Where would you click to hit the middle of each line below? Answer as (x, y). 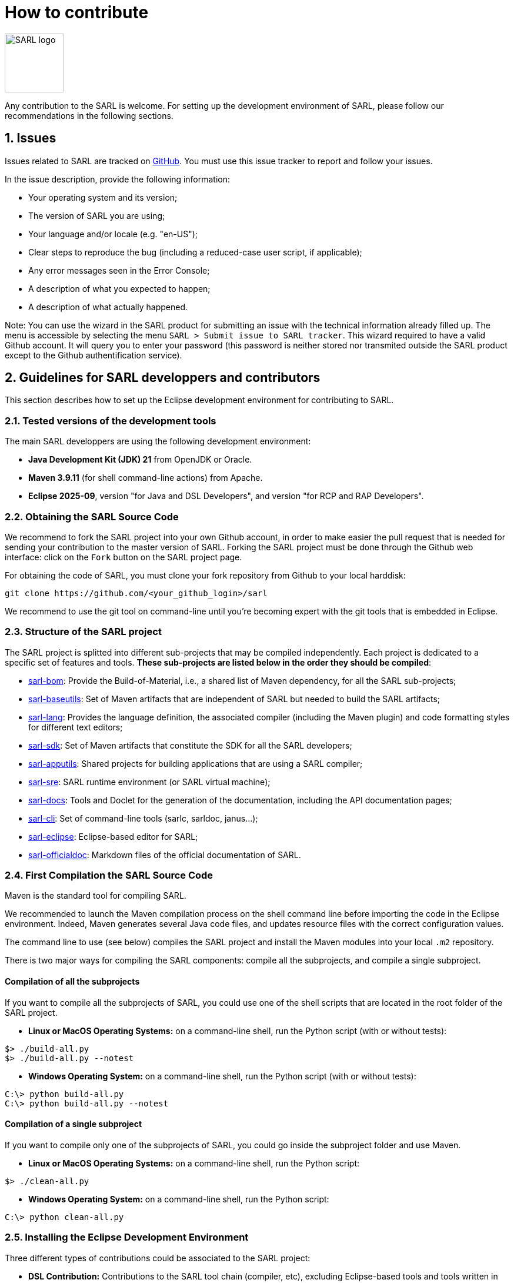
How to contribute (77, 12)
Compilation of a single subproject (74, 1124)
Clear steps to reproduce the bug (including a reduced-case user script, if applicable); (195, 252)
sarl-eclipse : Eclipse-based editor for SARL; (113, 836)
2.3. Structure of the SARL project (83, 632)
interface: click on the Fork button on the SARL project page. (124, 557)
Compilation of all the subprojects (72, 982)
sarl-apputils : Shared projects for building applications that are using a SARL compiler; (196, 763)
